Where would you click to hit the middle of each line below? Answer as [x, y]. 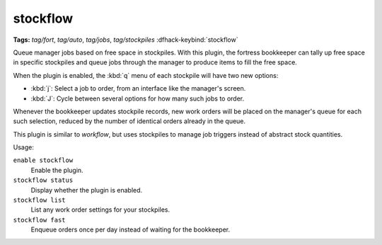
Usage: [24, 147]
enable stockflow [43, 160]
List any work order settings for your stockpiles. [100, 210]
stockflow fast [40, 220]
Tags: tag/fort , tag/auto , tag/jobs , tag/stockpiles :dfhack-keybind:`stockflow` [126, 40]
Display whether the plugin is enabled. [87, 190]
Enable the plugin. [57, 170]
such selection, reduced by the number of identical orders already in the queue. [129, 121]
